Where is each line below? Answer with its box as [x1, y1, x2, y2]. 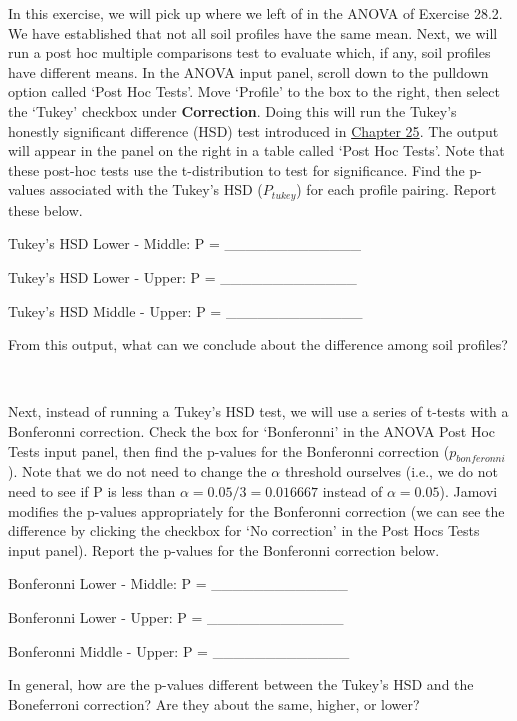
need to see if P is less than [8, 480, 176, 501]
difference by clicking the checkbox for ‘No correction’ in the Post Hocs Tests [8, 520, 480, 541]
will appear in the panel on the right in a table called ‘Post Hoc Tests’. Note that [8, 140, 505, 161]
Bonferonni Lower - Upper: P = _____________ [8, 606, 344, 627]
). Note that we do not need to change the [8, 461, 267, 482]
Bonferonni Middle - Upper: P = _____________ [8, 640, 350, 661]
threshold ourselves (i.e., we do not [284, 461, 498, 482]
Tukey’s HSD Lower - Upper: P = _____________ [8, 266, 357, 287]
